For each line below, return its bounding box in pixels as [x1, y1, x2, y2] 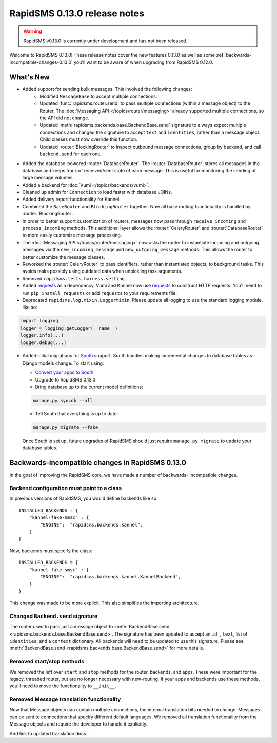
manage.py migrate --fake [33, 425, 98, 430]
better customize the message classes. [22, 253, 105, 260]
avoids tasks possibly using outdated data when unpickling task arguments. [22, 268, 182, 275]
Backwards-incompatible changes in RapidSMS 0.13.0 [9, 458, 187, 467]
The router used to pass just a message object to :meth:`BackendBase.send [9, 624, 170, 630]
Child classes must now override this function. [39, 136, 138, 142]
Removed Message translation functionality [9, 696, 121, 703]
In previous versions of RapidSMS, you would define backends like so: [9, 495, 158, 501]
